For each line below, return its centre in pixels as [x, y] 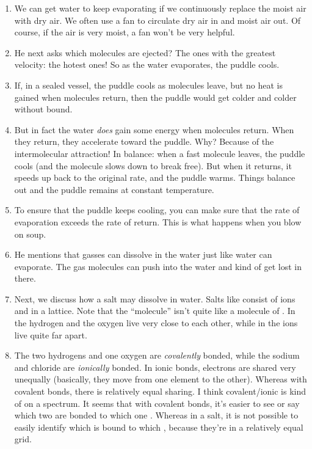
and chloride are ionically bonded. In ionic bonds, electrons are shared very [155, 367]
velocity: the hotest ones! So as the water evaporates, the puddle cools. [147, 64]
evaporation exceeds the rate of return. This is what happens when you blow [158, 221]
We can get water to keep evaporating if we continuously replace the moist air [160, 8]
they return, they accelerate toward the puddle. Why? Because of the [144, 141]
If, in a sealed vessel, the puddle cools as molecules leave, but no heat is [148, 85]
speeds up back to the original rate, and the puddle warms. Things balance [155, 177]
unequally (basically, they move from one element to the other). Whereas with [161, 379]
